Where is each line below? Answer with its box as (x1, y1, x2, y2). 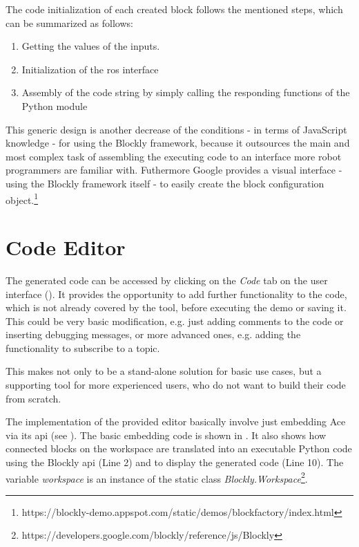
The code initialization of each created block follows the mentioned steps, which (6, 2, 343, 16)
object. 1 (6, 190, 39, 207)
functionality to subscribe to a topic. (6, 340, 160, 355)
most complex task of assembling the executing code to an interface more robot (6, 149, 342, 163)
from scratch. (6, 391, 61, 405)
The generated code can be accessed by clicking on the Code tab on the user (6, 272, 328, 287)
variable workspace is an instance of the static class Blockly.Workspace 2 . (6, 469, 308, 485)
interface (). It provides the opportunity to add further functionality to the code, (6, 286, 347, 301)
